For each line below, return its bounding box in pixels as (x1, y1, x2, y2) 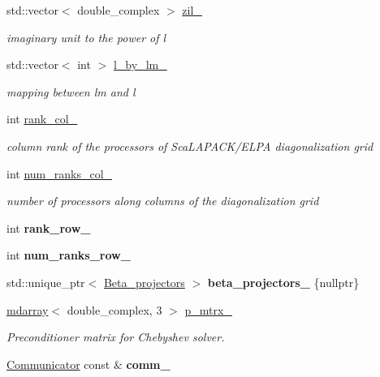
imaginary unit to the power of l (6, 28, 166, 45)
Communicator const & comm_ (6, 355, 171, 372)
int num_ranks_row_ (6, 246, 131, 263)
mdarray (6, 301, 49, 318)
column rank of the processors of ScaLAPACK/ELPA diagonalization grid (6, 137, 374, 154)
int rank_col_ (6, 110, 78, 127)
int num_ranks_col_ (6, 165, 113, 182)
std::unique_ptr (6, 273, 85, 290)
